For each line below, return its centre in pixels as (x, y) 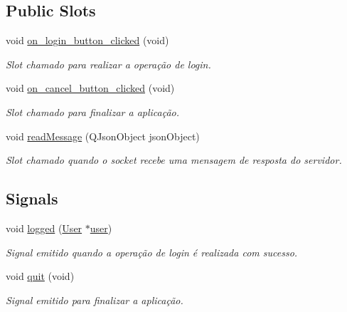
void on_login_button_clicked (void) (87, 40)
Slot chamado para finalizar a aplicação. (93, 111)
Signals (32, 198)
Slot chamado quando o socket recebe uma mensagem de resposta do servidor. (174, 160)
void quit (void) (40, 276)
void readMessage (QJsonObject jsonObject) (103, 136)
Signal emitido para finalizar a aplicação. (95, 300)
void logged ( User (44, 228)
